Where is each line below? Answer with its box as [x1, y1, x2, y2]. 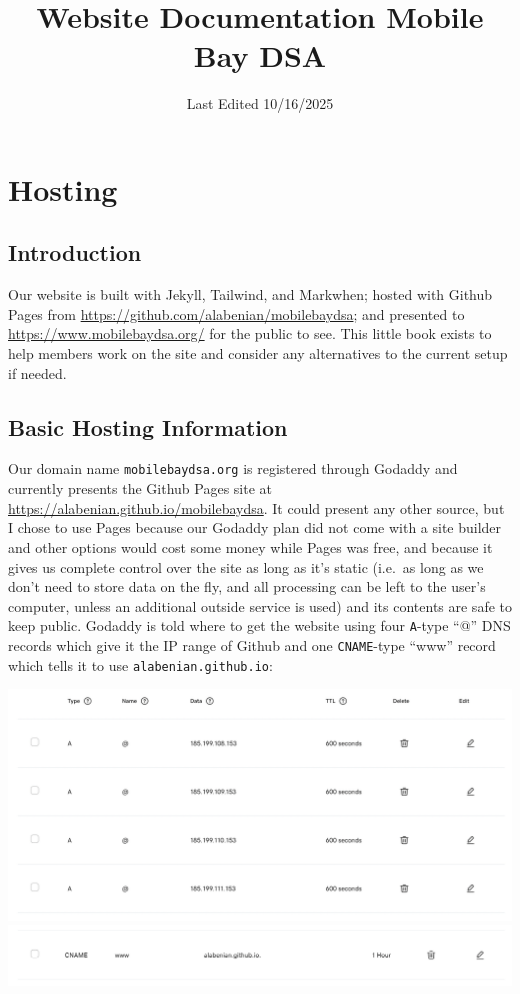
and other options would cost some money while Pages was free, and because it [8, 536, 493, 557]
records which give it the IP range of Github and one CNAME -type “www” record [8, 634, 496, 655]
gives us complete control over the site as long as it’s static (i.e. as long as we [8, 556, 484, 577]
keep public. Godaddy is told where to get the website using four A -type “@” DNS [8, 615, 511, 636]
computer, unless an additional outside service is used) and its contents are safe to [8, 595, 512, 616]
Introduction [8, 237, 142, 268]
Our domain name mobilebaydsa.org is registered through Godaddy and [8, 458, 458, 479]
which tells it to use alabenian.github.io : [8, 654, 273, 675]
